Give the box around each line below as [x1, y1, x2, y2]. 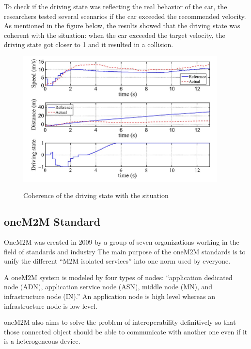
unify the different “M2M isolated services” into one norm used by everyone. [4, 256, 231, 266]
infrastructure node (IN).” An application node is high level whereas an [4, 291, 215, 301]
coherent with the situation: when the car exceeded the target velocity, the [4, 30, 225, 40]
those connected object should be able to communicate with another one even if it [4, 326, 248, 336]
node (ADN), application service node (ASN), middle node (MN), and [4, 282, 213, 292]
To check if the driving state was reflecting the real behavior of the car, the [4, 1, 227, 11]
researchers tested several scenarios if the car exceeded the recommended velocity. [4, 11, 246, 21]
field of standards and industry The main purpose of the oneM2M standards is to [4, 246, 246, 256]
